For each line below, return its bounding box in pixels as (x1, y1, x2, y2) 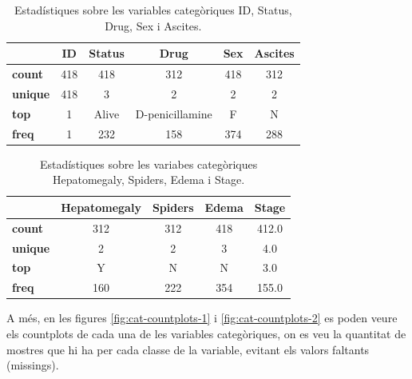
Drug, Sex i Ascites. (105, 17, 202, 34)
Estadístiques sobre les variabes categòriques (39, 155, 258, 172)
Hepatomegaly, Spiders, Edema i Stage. (52, 171, 245, 188)
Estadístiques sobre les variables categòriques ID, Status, (14, 2, 292, 18)
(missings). (6, 357, 59, 373)
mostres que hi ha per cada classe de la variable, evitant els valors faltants (6, 341, 370, 357)
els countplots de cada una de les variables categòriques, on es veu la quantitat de (6, 325, 406, 341)
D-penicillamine (135, 105, 212, 122)
